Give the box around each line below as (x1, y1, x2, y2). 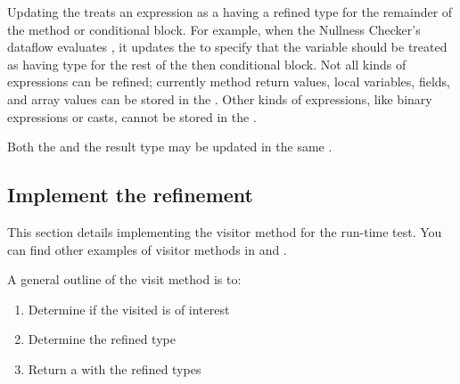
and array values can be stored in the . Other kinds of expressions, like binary (7, 89, 432, 108)
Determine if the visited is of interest (28, 299, 230, 318)
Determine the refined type (28, 330, 176, 348)
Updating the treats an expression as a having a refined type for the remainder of (7, 3, 453, 20)
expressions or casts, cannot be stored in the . (7, 107, 257, 126)
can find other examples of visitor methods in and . (7, 240, 287, 258)
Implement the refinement (7, 181, 253, 208)
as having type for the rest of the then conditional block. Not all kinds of (7, 54, 407, 73)
